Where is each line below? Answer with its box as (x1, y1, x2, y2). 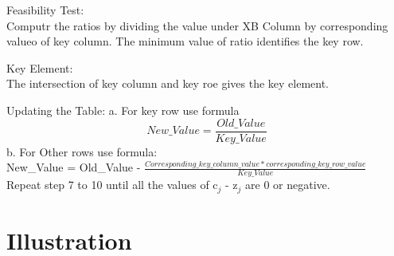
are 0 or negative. (245, 176, 330, 193)
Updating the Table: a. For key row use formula (6, 101, 240, 118)
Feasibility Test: (6, 2, 84, 18)
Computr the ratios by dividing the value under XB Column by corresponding (6, 17, 388, 33)
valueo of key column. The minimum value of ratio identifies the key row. (6, 33, 364, 49)
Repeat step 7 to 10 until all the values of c (6, 176, 218, 193)
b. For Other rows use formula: (6, 143, 158, 160)
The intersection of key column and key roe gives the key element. (6, 75, 330, 92)
